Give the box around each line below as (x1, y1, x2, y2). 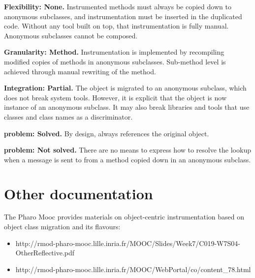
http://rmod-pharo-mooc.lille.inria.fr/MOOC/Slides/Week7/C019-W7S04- (15, 238, 240, 248)
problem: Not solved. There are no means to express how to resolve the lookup (4, 145, 251, 155)
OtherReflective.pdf (15, 247, 75, 258)
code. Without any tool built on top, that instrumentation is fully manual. (4, 21, 229, 31)
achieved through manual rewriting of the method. (4, 66, 156, 76)
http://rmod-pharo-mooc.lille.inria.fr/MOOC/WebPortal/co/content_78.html (15, 264, 251, 274)
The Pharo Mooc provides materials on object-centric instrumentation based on (4, 212, 244, 222)
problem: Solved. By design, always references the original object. (4, 128, 209, 138)
